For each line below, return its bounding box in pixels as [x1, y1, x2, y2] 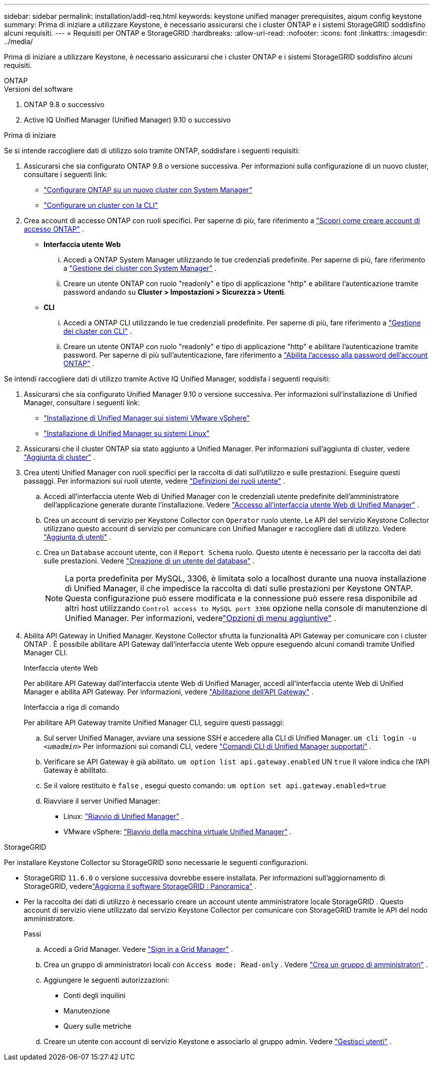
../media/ [4, 37, 33, 46]
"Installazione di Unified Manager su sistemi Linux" [44, 429, 210, 438]
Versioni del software [4, 85, 73, 93]
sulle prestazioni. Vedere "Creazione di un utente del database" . [44, 557, 255, 565]
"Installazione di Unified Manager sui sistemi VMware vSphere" [44, 414, 250, 422]
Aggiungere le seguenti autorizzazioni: [44, 976, 169, 984]
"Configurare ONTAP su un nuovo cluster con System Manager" [44, 186, 253, 194]
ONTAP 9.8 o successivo [24, 100, 105, 109]
